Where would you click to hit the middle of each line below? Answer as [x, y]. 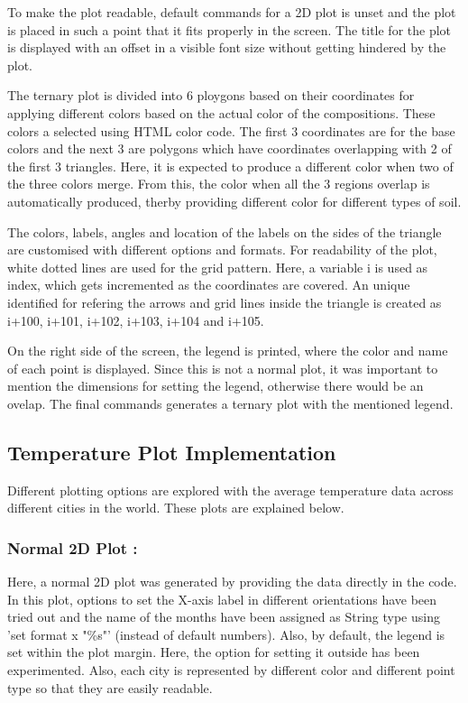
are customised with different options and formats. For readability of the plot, [222, 250]
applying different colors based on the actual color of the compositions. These [221, 112]
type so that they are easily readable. [110, 687]
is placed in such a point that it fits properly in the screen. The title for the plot [229, 29]
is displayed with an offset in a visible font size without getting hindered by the [227, 47]
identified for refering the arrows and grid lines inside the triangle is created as [225, 302]
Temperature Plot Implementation [172, 452]
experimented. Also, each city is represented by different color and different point [231, 670]
